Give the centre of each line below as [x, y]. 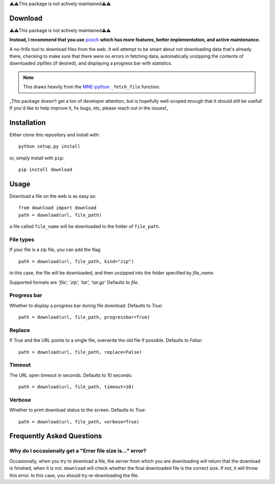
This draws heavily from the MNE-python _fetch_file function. [92, 87]
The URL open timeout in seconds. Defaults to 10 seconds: [71, 375]
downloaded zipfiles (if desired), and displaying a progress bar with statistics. [91, 63]
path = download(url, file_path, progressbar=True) [84, 317]
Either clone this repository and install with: [55, 134]
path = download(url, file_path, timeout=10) [76, 387]
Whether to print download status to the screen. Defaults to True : [78, 410]
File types [22, 239]
